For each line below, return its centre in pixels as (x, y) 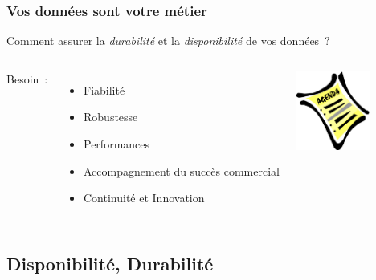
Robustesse (111, 117)
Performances (117, 144)
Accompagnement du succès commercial (182, 170)
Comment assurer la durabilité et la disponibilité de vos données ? (168, 41)
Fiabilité (104, 89)
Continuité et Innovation (144, 198)
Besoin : (27, 78)
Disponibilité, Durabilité (110, 264)
